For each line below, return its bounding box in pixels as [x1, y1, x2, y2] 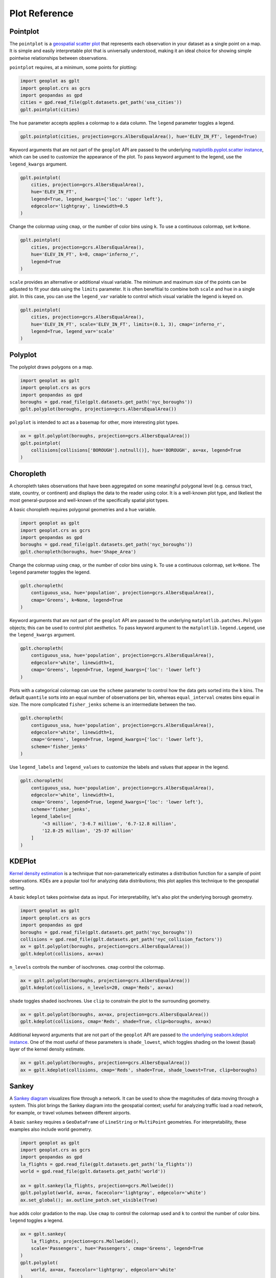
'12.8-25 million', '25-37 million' [41, 828, 134, 833]
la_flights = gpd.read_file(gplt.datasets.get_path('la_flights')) [20, 1161, 193, 1167]
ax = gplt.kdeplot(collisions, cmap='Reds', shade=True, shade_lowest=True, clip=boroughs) [20, 1067, 258, 1073]
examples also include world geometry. [9, 1126, 92, 1132]
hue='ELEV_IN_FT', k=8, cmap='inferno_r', [31, 252, 139, 258]
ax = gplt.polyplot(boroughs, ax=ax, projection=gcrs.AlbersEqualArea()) [20, 1012, 209, 1017]
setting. [9, 885, 26, 891]
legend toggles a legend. [9, 1217, 64, 1224]
